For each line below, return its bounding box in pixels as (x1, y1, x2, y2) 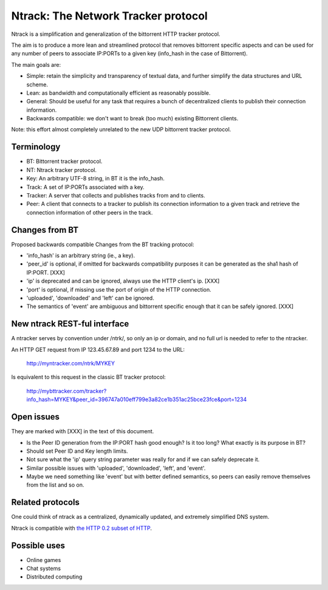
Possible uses (11, 540, 66, 551)
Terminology (11, 142, 61, 152)
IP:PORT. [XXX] (26, 269, 65, 276)
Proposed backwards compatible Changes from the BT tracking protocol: (11, 241, 194, 248)
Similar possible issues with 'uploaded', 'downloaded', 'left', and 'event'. (26, 464, 206, 472)
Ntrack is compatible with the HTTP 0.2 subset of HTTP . (11, 524, 152, 532)
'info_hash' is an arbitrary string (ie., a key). (26, 252, 135, 259)
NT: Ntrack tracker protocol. (26, 166, 97, 173)
